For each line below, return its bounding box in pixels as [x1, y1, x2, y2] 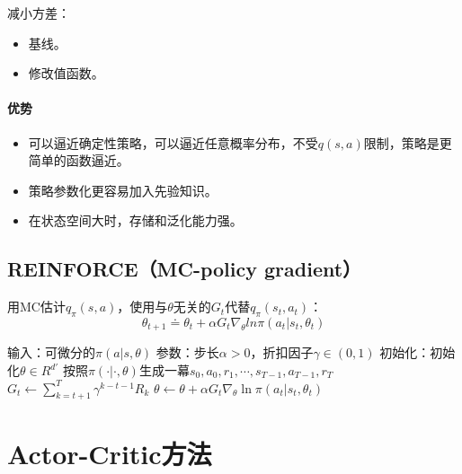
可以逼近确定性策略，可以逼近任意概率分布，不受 [28, 133, 318, 152]
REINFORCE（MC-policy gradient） [7, 255, 362, 283]
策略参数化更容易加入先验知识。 [28, 180, 218, 199]
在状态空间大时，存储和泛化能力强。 [28, 211, 243, 230]
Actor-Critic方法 [7, 434, 212, 471]
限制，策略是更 [363, 133, 452, 152]
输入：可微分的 [7, 343, 95, 362]
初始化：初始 [379, 343, 456, 362]
